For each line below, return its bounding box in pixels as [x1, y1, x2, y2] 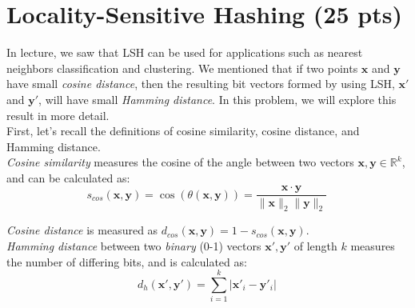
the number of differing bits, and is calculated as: [6, 253, 247, 270]
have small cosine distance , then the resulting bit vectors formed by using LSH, [6, 75, 395, 92]
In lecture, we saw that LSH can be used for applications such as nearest [6, 44, 363, 61]
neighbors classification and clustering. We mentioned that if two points [6, 59, 358, 76]
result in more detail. [6, 106, 110, 123]
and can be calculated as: [6, 169, 130, 186]
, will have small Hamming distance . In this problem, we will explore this [38, 90, 397, 107]
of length [293, 237, 337, 254]
